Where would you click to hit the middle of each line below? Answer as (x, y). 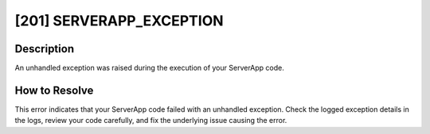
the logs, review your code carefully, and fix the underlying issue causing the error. (151, 121)
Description (45, 49)
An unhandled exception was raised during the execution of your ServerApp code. (149, 68)
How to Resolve (54, 90)
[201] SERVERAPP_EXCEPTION (119, 21)
